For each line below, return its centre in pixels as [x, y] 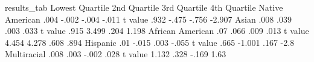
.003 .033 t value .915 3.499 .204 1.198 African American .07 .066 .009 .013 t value [157, 31]
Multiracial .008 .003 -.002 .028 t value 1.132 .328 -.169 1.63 [116, 54]
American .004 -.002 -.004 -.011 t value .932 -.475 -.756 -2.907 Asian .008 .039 [148, 19]
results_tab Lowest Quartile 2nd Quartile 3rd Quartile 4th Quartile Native [144, 7]
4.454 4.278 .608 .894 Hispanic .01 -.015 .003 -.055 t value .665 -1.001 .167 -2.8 [150, 42]
